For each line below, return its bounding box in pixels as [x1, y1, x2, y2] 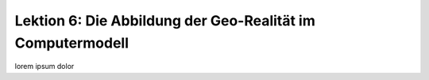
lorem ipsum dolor [14, 62, 75, 71]
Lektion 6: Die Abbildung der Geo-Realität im [14, 12, 315, 29]
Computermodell [14, 34, 129, 51]
